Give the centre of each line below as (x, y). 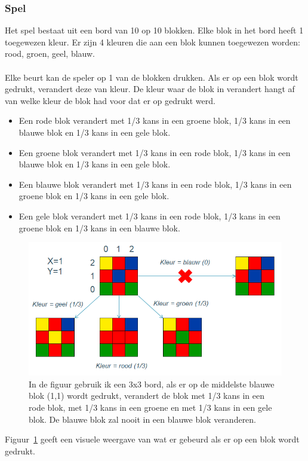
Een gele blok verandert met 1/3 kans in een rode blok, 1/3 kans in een (150, 216)
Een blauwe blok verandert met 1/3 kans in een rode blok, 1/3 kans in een (155, 184)
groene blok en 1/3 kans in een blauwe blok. (99, 228)
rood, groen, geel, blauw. (50, 54)
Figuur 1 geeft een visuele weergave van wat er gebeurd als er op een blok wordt (152, 439)
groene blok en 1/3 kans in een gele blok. (94, 196)
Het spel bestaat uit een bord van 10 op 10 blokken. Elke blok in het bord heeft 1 (154, 30)
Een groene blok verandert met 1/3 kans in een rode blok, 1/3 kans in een (155, 152)
